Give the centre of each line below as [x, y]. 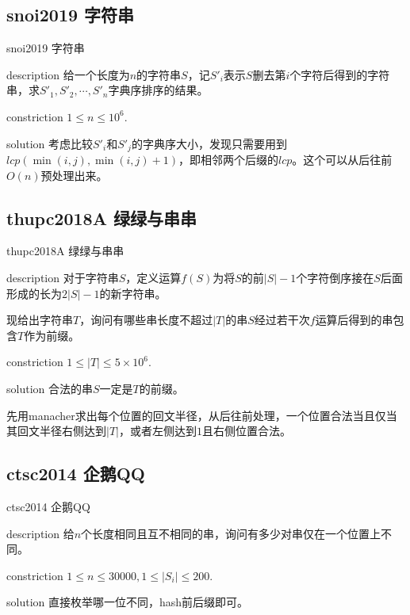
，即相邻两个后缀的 [228, 160]
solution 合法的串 [50, 388]
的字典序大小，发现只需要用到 [209, 143]
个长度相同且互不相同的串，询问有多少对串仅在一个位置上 [231, 533]
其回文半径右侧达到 [56, 431]
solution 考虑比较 [50, 143]
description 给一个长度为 [68, 74]
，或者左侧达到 [157, 431]
